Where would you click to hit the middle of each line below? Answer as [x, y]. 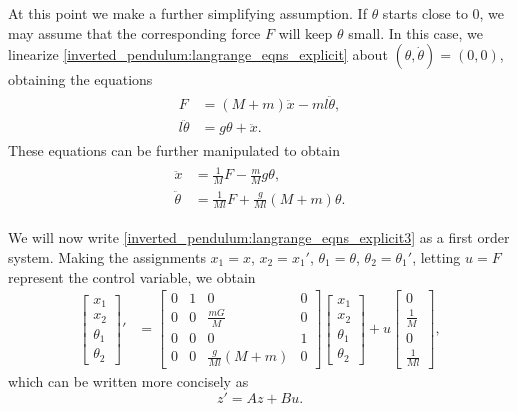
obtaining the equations [80, 79]
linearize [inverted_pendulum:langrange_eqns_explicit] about [198, 54]
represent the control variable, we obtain [132, 276]
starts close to [425, 13]
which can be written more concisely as [128, 381]
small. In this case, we [416, 32]
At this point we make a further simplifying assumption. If [187, 13]
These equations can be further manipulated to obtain [174, 150]
